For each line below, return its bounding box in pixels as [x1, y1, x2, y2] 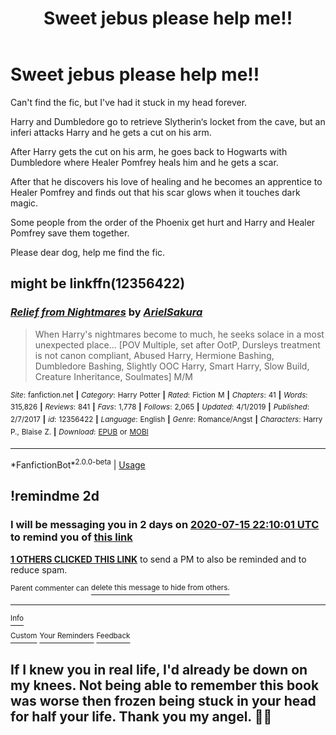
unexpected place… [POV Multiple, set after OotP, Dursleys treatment [34, 338, 321, 351]
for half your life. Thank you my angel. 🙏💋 [10, 708, 273, 726]
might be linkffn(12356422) [10, 275, 186, 292]
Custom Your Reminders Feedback [10, 631, 131, 641]
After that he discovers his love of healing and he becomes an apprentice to [10, 175, 323, 187]
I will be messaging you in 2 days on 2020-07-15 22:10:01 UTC [10, 518, 320, 532]
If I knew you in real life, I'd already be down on [10, 662, 308, 679]
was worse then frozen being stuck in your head [10, 693, 317, 710]
